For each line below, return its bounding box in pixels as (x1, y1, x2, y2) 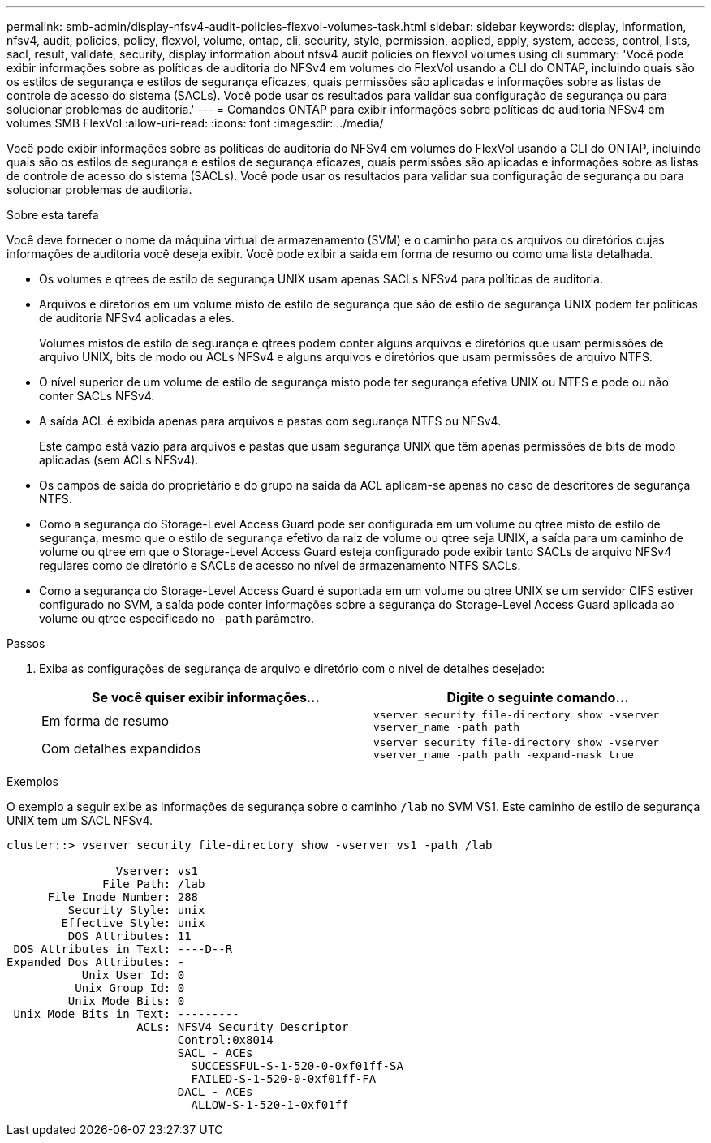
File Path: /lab (102, 878, 205, 891)
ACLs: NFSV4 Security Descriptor (136, 1020, 349, 1033)
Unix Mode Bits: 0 (67, 994, 185, 1007)
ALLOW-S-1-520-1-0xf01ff (191, 1098, 349, 1111)
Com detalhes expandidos (41, 740, 201, 757)
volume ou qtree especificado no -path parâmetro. (39, 611, 315, 625)
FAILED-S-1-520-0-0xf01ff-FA (191, 1072, 377, 1085)
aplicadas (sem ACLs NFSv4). (39, 453, 199, 467)
